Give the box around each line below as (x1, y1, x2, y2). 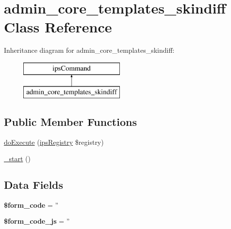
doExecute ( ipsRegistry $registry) (4, 137, 104, 147)
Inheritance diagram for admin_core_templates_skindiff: (4, 45, 175, 55)
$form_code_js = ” (4, 216, 70, 226)
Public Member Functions (4, 114, 137, 129)
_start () (4, 153, 31, 163)
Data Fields (4, 177, 64, 192)
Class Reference (4, 17, 112, 37)
